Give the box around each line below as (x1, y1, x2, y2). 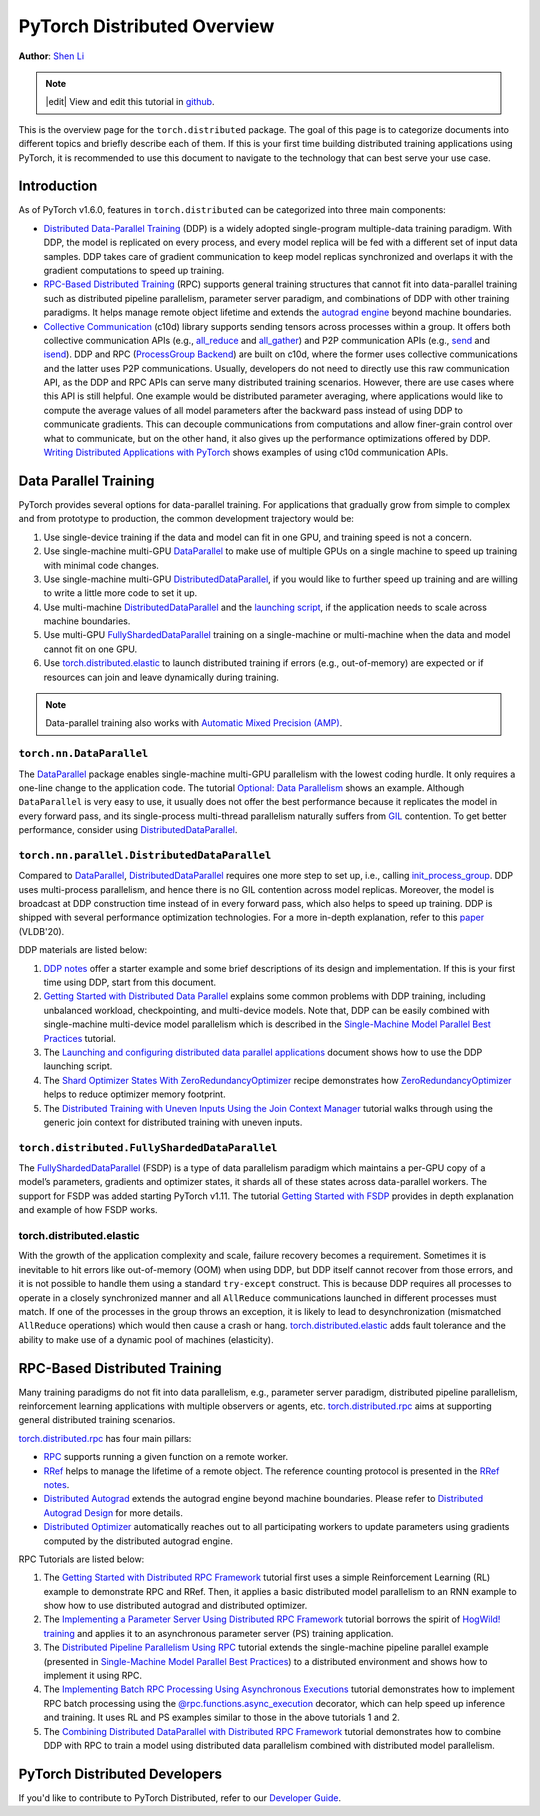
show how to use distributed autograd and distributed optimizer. (43, 1600, 308, 1612)
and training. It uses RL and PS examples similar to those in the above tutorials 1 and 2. (43, 1711, 400, 1724)
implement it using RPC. (43, 1670, 142, 1682)
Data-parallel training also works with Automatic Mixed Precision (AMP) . (45, 717, 343, 729)
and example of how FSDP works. (18, 1204, 159, 1216)
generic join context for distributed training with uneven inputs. (43, 1116, 303, 1128)
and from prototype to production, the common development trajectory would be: (18, 513, 355, 525)
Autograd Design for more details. (43, 1506, 184, 1519)
